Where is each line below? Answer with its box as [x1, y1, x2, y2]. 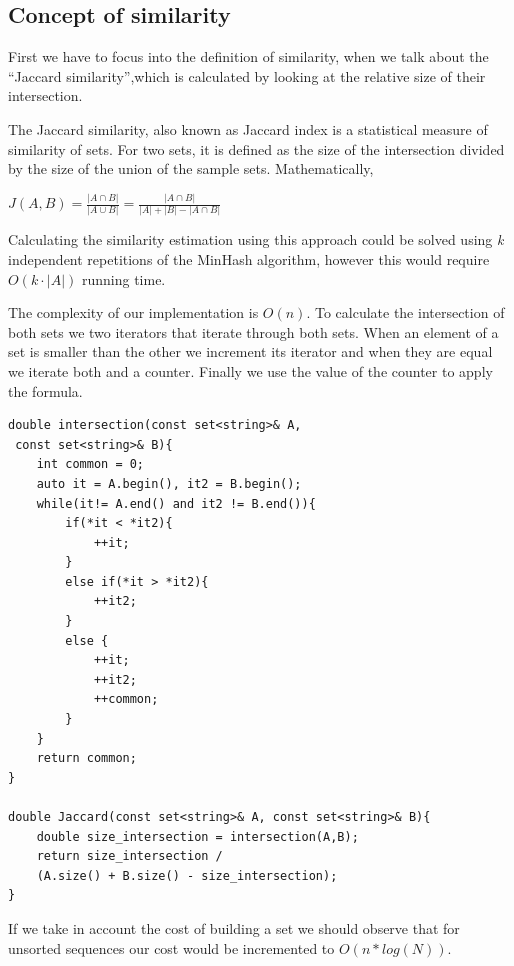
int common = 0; [36, 457, 145, 472]
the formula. [8, 380, 83, 401]
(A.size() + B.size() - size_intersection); [36, 868, 338, 883]
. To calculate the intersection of [306, 302, 505, 323]
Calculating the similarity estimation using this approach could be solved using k [8, 229, 504, 250]
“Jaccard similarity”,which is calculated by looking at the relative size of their [8, 65, 486, 86]
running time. [81, 268, 166, 289]
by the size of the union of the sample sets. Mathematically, [8, 158, 374, 179]
